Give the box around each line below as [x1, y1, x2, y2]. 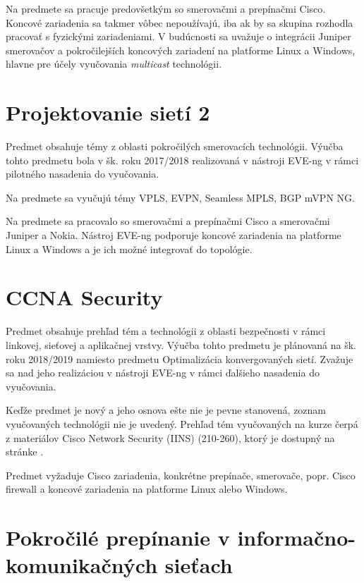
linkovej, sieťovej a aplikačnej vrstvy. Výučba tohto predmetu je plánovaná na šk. [6, 337, 356, 352]
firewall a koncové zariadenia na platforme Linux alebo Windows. [6, 481, 288, 496]
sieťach [164, 551, 233, 579]
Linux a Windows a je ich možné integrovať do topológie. [6, 241, 253, 256]
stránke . [6, 444, 44, 459]
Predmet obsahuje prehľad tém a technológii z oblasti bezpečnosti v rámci [6, 324, 326, 338]
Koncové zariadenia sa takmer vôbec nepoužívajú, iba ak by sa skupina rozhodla [6, 15, 353, 30]
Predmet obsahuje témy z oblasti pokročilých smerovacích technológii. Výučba [6, 139, 344, 154]
